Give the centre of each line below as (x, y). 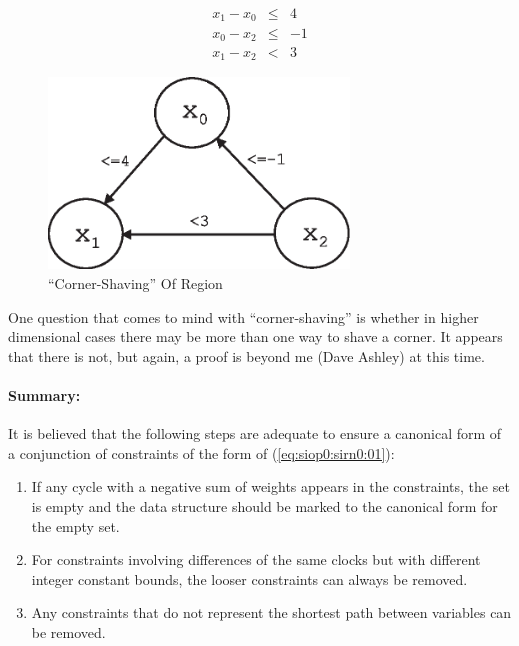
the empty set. (75, 525)
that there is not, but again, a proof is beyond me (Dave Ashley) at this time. (246, 355)
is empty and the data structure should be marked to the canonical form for (264, 506)
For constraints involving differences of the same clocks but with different (256, 559)
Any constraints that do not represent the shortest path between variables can (271, 612)
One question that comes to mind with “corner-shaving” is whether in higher (243, 316)
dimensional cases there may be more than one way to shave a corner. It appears (255, 336)
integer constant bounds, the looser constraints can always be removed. (249, 578)
